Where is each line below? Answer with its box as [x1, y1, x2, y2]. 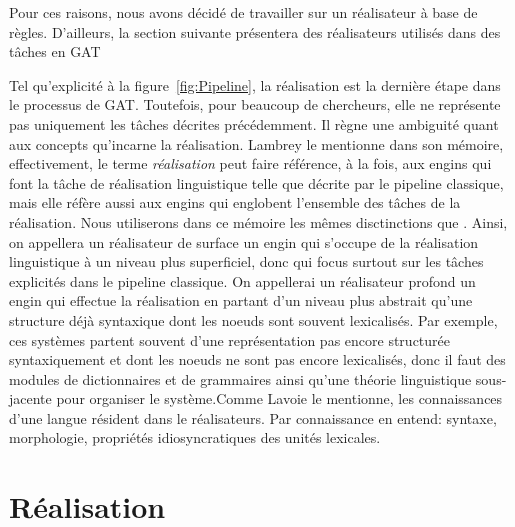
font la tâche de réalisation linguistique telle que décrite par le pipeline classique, [9, 172, 504, 193]
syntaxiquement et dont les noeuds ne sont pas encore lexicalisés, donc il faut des [9, 349, 506, 370]
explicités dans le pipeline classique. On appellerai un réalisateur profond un [9, 270, 476, 291]
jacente [9, 388, 52, 409]
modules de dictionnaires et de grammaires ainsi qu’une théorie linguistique [9, 368, 472, 389]
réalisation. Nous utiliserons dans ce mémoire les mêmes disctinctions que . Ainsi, [9, 211, 508, 232]
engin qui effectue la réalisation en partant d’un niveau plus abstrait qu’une [9, 290, 473, 311]
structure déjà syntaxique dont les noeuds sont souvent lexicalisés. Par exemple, [9, 309, 498, 330]
